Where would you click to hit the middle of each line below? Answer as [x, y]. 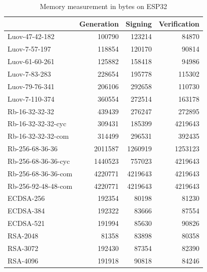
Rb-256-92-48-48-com [40, 186]
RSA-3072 [23, 248]
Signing [139, 23]
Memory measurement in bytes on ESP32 [103, 6]
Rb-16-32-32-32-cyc [37, 123]
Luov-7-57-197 [29, 49]
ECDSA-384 [26, 211]
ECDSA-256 [26, 198]
